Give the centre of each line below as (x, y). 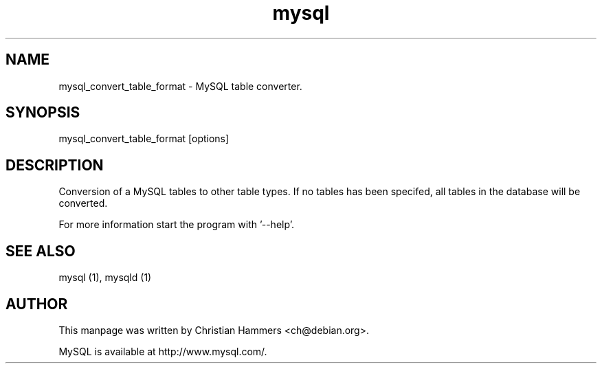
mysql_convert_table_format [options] (144, 139)
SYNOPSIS (43, 113)
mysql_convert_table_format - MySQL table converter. (180, 86)
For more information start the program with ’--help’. (176, 225)
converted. (83, 203)
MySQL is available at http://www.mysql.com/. (163, 351)
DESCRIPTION (55, 165)
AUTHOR (37, 304)
